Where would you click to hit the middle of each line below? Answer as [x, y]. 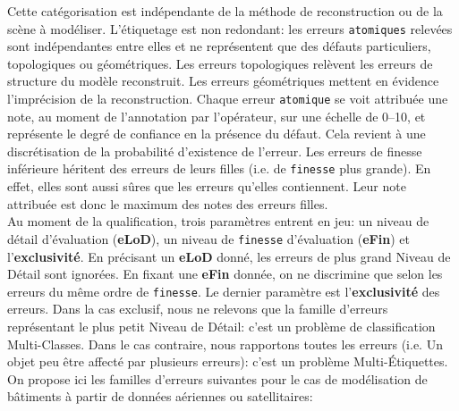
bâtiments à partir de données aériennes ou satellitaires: [160, 396]
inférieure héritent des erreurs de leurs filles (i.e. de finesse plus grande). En [219, 168]
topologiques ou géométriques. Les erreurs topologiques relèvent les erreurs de [220, 63]
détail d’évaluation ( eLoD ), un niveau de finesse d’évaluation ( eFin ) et [208, 238]
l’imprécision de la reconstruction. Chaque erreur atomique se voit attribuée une [228, 99]
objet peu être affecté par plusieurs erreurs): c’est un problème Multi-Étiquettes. [228, 361]
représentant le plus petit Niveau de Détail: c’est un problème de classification [221, 326]
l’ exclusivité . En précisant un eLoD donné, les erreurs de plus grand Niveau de [229, 256]
